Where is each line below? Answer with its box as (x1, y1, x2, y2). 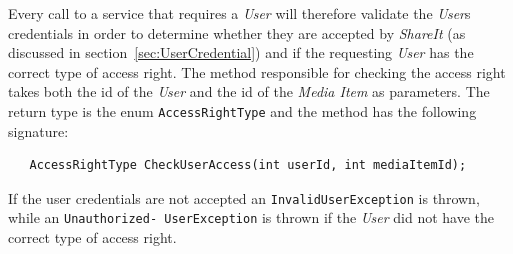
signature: (8, 120, 69, 141)
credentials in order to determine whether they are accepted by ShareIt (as (8, 22, 466, 43)
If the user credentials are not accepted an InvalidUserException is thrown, (8, 187, 480, 208)
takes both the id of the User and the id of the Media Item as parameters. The (8, 81, 490, 102)
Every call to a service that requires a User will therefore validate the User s (8, 3, 471, 23)
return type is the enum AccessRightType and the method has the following (8, 100, 477, 121)
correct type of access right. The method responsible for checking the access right (8, 61, 506, 82)
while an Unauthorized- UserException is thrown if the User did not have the (8, 207, 495, 228)
